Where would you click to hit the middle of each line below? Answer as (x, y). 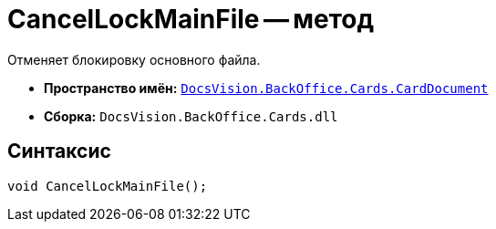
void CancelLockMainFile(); (108, 186)
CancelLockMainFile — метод (191, 19)
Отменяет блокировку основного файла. (134, 59)
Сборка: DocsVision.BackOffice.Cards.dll (191, 116)
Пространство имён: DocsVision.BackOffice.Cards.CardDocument (266, 88)
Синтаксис (59, 151)
